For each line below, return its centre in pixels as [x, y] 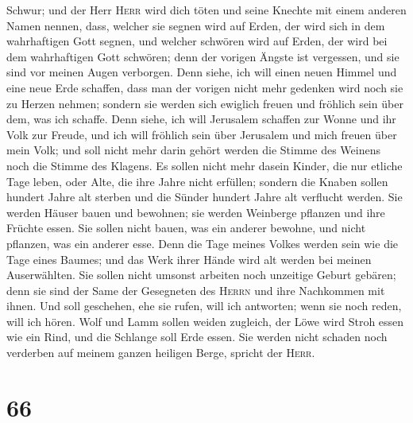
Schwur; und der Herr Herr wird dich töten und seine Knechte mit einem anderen [206, 10]
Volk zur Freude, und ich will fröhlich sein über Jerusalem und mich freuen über [202, 134]
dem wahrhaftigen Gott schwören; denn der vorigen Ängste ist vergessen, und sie [203, 56]
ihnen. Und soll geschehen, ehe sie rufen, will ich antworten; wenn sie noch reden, [204, 306]
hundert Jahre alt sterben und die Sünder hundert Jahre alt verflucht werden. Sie [205, 197]
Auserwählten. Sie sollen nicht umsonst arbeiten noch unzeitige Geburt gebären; [201, 275]
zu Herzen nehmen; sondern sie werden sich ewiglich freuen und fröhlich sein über [205, 103]
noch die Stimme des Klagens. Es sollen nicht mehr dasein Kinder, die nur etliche [205, 165]
